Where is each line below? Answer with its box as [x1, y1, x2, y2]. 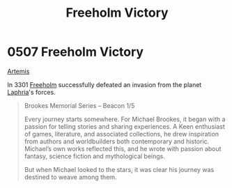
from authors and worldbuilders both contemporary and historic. [24, 137, 210, 146]
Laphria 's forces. [7, 88, 56, 96]
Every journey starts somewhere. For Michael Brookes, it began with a [24, 115, 226, 123]
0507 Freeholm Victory [7, 44, 144, 60]
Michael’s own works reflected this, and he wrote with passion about [24, 144, 222, 152]
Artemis [7, 67, 30, 75]
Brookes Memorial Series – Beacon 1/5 [24, 101, 135, 109]
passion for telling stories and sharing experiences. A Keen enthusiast [24, 122, 225, 130]
